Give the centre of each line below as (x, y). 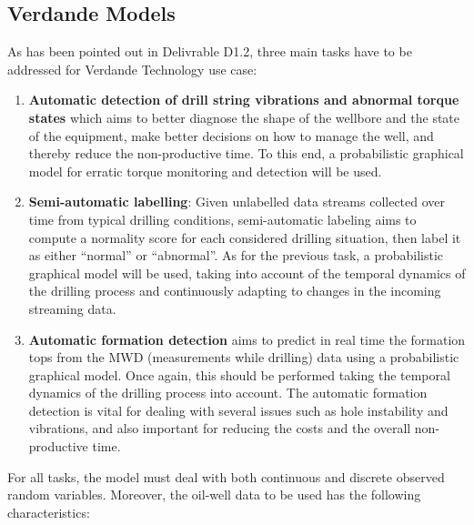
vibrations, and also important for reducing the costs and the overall (220, 428)
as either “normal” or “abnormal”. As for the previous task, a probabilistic (236, 255)
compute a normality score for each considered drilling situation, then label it (245, 237)
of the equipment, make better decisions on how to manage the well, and (231, 135)
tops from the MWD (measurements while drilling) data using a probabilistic (244, 357)
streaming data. (72, 308)
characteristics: (49, 512)
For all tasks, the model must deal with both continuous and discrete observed (226, 476)
